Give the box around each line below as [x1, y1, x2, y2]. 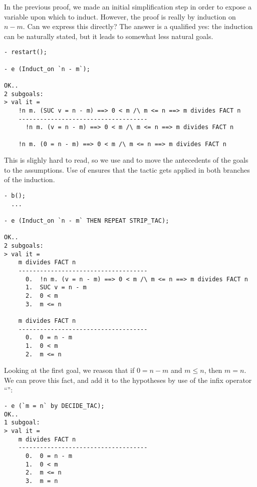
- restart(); [4, 49, 47, 56]
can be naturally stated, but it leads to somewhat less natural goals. [4, 31, 213, 41]
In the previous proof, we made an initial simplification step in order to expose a [4, 2, 251, 12]
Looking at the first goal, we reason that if [4, 365, 135, 375]
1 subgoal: [4, 419, 40, 426]
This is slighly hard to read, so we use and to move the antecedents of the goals [4, 155, 248, 165]
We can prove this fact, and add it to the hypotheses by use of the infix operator [4, 374, 252, 385]
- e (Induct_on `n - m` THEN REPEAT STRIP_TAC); [4, 217, 169, 224]
